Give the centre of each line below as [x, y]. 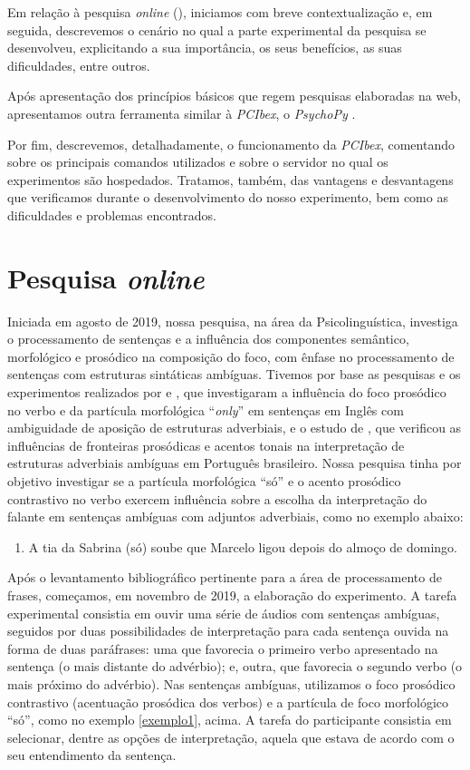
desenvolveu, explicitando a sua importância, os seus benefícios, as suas [205, 48]
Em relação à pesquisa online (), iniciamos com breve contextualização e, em [220, 12]
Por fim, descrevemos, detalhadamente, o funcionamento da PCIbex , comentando [231, 144]
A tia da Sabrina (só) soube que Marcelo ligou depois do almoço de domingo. [243, 546]
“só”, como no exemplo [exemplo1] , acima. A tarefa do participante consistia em [230, 720]
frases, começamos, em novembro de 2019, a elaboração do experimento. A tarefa [232, 595]
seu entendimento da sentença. [92, 755]
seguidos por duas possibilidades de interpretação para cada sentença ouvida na [228, 631]
